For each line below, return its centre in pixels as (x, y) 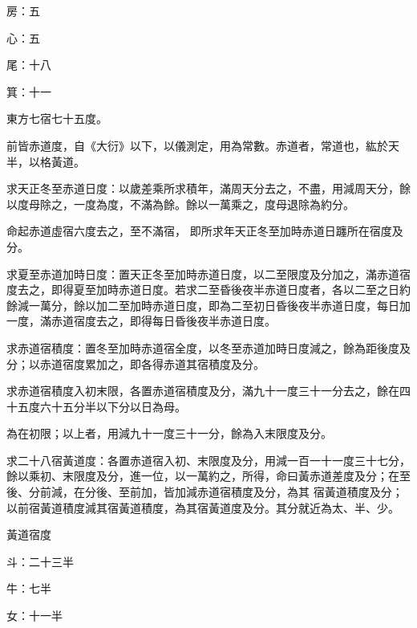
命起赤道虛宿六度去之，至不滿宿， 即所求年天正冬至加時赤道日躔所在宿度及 (205, 231)
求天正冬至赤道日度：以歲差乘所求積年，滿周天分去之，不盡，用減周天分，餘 (208, 188)
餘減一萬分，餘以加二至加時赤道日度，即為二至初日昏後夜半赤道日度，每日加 (208, 305)
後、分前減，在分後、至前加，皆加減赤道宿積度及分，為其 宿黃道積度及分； (205, 492)
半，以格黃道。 (46, 161)
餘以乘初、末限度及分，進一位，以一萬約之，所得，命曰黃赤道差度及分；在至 (208, 476)
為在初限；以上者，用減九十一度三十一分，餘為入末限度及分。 (169, 433)
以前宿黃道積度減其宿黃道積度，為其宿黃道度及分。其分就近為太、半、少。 (203, 507)
